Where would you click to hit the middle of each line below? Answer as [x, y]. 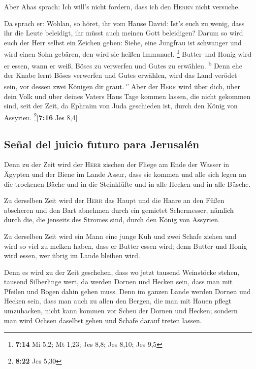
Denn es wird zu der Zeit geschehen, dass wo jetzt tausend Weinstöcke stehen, [122, 272]
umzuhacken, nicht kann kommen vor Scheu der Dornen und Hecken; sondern [121, 311]
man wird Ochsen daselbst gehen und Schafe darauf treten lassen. [103, 320]
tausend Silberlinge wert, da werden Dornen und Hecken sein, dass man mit [118, 282]
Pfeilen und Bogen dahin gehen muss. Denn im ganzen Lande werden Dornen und [128, 291]
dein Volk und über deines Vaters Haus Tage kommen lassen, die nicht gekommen [127, 96]
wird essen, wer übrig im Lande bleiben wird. [72, 255]
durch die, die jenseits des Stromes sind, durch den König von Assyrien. [112, 219]
